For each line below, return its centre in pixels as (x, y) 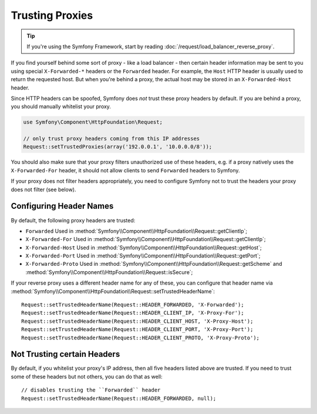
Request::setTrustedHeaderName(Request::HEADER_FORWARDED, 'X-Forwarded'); (133, 305)
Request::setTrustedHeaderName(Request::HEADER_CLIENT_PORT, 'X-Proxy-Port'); (137, 330)
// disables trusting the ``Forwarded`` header (91, 390)
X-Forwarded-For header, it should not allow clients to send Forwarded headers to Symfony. (125, 170)
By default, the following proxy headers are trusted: (73, 220)
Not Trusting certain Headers (65, 354)
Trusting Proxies (52, 15)
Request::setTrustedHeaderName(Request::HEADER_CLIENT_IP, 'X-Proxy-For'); (133, 313)
